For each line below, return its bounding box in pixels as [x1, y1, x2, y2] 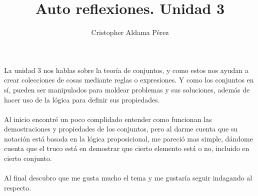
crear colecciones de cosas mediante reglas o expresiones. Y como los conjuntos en [4, 74, 254, 85]
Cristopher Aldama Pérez [91, 27, 169, 37]
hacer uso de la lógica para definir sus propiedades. [4, 94, 160, 104]
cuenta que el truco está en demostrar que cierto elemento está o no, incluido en [4, 143, 249, 153]
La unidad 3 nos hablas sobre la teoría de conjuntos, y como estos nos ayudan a [4, 64, 248, 75]
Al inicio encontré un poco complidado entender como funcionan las [4, 113, 212, 124]
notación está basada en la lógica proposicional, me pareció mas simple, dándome [4, 133, 253, 143]
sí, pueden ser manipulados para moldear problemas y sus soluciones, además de [4, 84, 250, 94]
